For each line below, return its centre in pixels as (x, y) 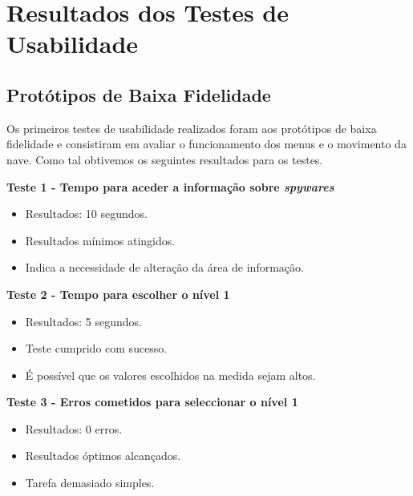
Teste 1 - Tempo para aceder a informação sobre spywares (170, 186)
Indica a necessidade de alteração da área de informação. (164, 267)
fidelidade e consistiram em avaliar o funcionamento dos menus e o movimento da (206, 144)
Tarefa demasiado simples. (90, 483)
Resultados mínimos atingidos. (100, 240)
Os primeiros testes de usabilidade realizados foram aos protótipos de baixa (192, 128)
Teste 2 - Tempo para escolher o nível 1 (118, 294)
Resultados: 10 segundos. (86, 214)
